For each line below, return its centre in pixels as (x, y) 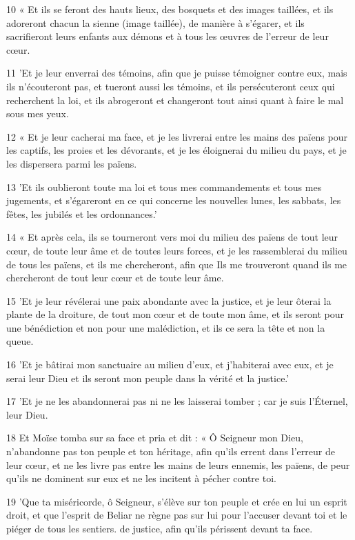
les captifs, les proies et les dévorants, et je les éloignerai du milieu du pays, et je (176, 150)
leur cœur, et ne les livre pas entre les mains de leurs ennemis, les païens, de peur (178, 464)
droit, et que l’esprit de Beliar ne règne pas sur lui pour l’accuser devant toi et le (177, 515)
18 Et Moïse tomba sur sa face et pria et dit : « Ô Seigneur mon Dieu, (155, 438)
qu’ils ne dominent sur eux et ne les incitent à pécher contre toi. (141, 478)
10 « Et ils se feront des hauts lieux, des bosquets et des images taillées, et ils (170, 9)
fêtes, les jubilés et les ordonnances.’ (82, 213)
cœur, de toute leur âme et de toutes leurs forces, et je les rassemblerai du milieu (177, 250)
